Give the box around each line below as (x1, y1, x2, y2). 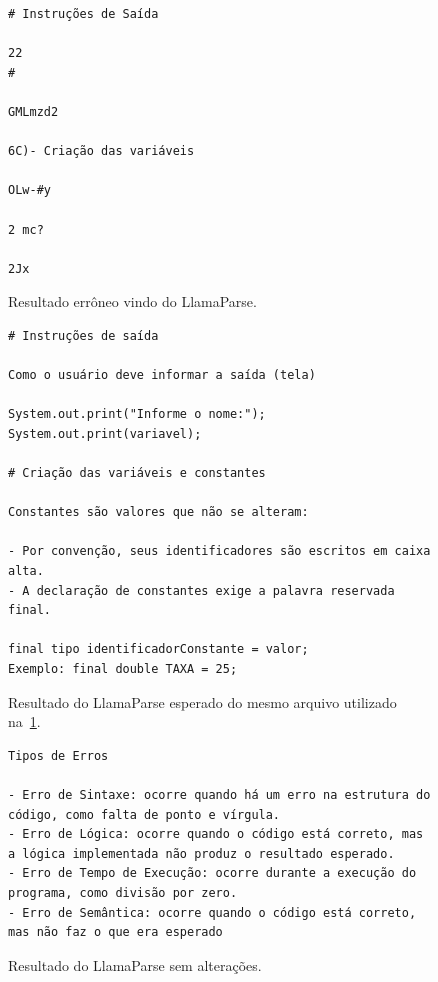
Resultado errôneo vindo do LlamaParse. (8, 291, 257, 312)
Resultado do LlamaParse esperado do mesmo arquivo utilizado (8, 691, 397, 712)
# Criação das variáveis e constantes (8, 466, 266, 481)
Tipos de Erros (8, 748, 109, 763)
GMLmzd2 (8, 104, 59, 119)
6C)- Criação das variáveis (8, 144, 195, 159)
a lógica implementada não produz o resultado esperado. (8, 846, 395, 861)
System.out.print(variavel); (8, 426, 202, 441)
